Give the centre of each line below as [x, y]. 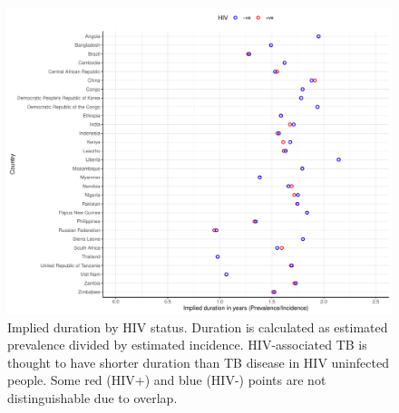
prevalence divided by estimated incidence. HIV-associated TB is [187, 345]
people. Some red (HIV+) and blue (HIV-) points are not [167, 380]
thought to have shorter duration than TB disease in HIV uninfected [198, 362]
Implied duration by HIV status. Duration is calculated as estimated [198, 327]
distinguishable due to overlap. [92, 398]
